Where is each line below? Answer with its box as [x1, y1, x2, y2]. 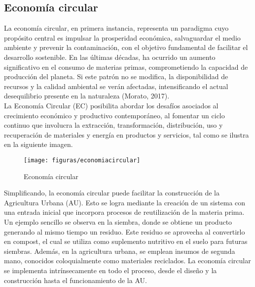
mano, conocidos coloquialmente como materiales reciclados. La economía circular [4, 255, 251, 266]
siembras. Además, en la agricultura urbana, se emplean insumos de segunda [4, 245, 235, 256]
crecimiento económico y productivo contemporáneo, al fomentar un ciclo [4, 110, 225, 120]
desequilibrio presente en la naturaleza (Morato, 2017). [4, 91, 170, 101]
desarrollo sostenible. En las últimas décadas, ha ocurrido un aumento [4, 51, 216, 62]
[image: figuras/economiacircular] [24, 156, 141, 164]
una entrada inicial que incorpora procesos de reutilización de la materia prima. [4, 207, 245, 217]
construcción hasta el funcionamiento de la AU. [4, 275, 147, 285]
